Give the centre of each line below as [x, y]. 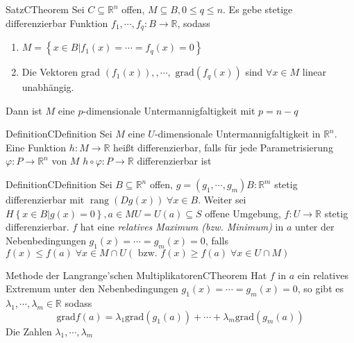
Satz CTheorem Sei [45, 9]
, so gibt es [320, 288]
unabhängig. [48, 87]
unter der [315, 227]
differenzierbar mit [45, 200]
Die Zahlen [29, 331]
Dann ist [24, 110]
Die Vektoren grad [61, 72]
